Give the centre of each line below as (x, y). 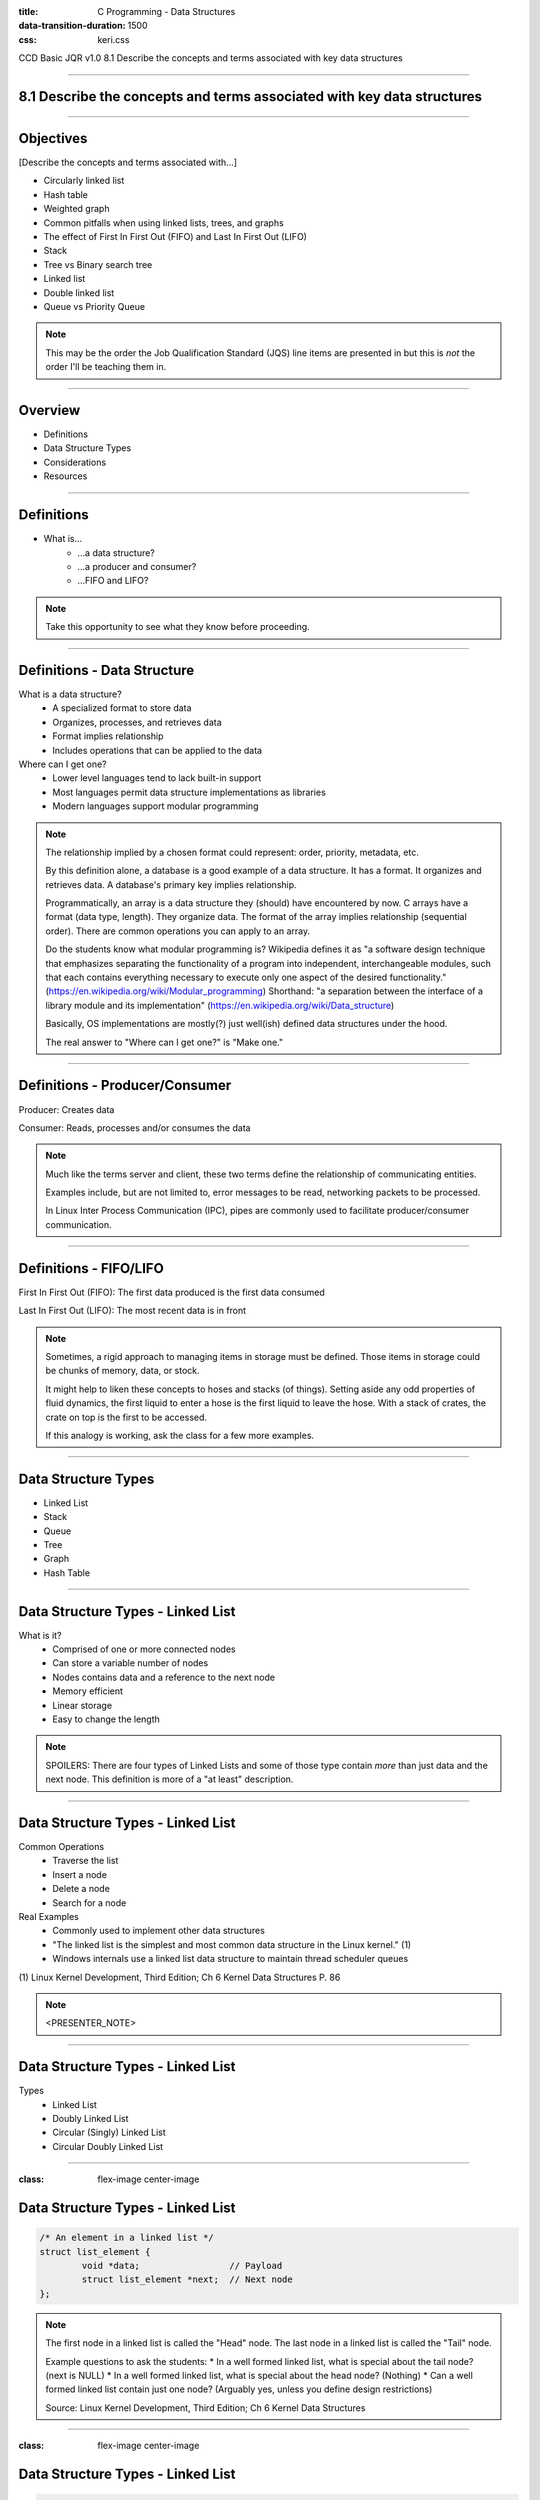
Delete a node (81, 1889)
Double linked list (79, 292)
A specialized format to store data (122, 708)
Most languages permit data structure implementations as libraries (189, 792)
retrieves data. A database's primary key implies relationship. (171, 884)
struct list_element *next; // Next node (187, 2279)
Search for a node (89, 1902)
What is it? (40, 1635)
